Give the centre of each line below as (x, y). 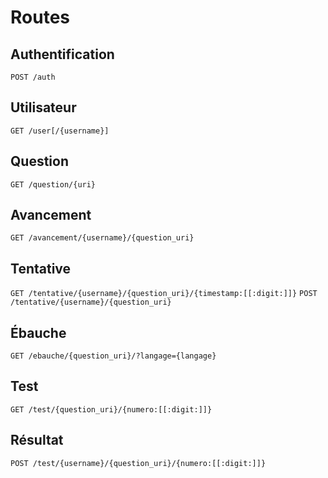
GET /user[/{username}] (60, 131)
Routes (40, 17)
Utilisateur (43, 107)
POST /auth (33, 77)
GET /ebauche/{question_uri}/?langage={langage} (113, 356)
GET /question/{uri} (53, 184)
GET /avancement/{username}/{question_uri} (102, 238)
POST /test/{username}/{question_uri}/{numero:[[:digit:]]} (138, 463)
